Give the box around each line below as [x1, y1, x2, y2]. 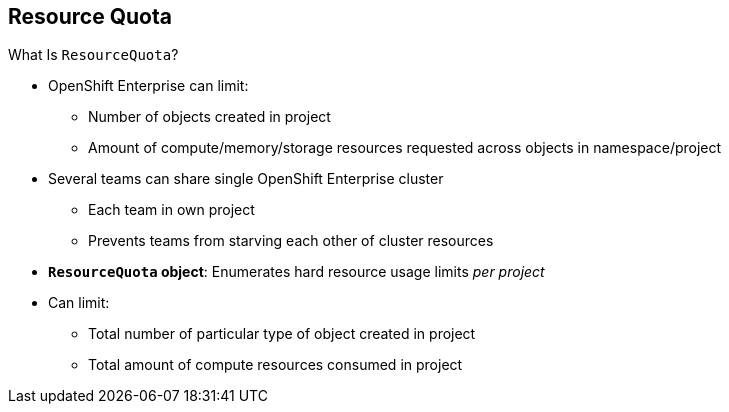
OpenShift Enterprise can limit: [48, 77, 249, 95]
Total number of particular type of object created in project [88, 325, 476, 343]
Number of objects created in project [88, 108, 331, 126]
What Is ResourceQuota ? [8, 46, 179, 64]
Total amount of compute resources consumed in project [88, 356, 463, 374]
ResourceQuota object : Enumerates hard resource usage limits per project [48, 263, 545, 281]
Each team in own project [88, 201, 255, 219]
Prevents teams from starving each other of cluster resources [88, 232, 494, 250]
